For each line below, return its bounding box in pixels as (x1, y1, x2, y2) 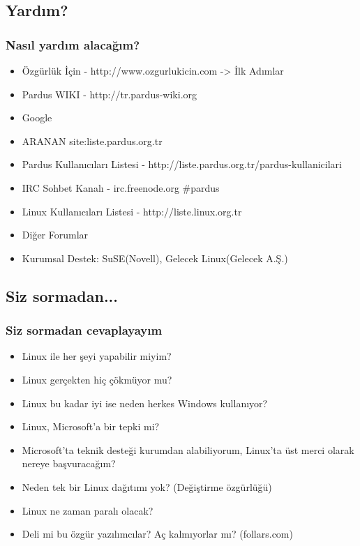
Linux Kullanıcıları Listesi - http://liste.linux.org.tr (22, 204, 242, 218)
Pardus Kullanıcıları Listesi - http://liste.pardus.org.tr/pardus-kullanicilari (22, 157, 342, 172)
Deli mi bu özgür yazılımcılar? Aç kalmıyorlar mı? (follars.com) (22, 526, 293, 541)
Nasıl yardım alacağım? (6, 36, 140, 53)
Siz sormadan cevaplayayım (6, 321, 163, 339)
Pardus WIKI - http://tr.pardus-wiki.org (22, 86, 197, 101)
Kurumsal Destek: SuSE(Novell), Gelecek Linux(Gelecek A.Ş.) (22, 250, 288, 265)
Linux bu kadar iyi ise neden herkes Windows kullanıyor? (22, 395, 268, 410)
